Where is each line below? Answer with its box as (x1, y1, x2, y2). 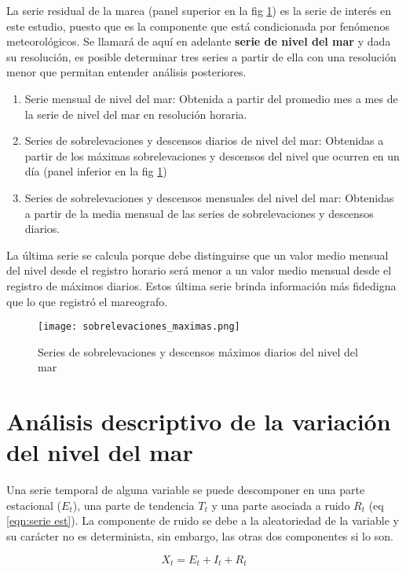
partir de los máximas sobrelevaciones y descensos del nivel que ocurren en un (24, 147, 400, 164)
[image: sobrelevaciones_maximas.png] (38, 321, 240, 333)
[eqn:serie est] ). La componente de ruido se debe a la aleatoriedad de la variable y (6, 512, 399, 529)
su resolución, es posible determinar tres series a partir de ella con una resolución (6, 48, 397, 65)
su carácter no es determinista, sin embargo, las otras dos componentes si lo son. (6, 528, 393, 544)
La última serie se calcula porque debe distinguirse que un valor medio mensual (6, 246, 389, 263)
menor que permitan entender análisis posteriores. (6, 64, 247, 80)
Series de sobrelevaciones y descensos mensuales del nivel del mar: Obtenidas (24, 189, 394, 205)
